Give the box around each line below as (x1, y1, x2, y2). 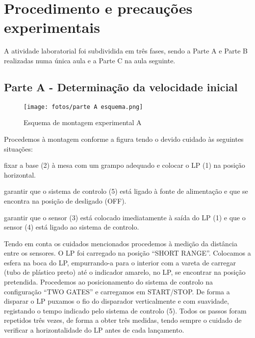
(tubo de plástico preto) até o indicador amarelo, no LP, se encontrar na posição (4, 267, 246, 277)
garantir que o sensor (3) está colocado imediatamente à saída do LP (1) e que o (4, 212, 246, 222)
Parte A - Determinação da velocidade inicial (4, 79, 238, 94)
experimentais (4, 17, 100, 37)
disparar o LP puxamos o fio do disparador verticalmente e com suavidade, (4, 296, 229, 306)
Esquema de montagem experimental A (24, 117, 142, 128)
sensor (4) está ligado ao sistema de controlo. (4, 222, 139, 232)
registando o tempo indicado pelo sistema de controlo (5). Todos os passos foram (4, 305, 247, 315)
